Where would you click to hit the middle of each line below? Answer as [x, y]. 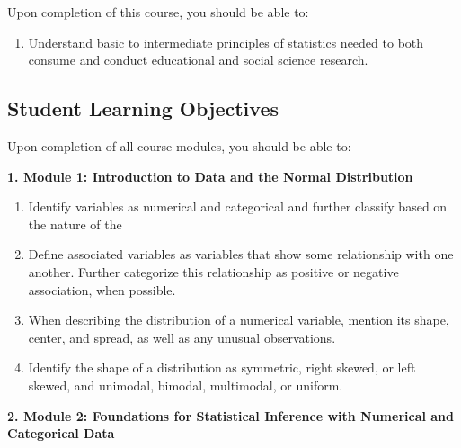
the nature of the [75, 224]
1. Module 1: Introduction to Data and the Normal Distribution [210, 176]
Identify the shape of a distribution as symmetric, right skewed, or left [222, 367]
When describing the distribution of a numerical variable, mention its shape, [239, 320]
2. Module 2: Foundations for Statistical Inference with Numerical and [231, 415]
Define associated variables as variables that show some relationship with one [241, 254]
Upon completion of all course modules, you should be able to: [179, 145]
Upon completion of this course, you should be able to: [158, 12]
